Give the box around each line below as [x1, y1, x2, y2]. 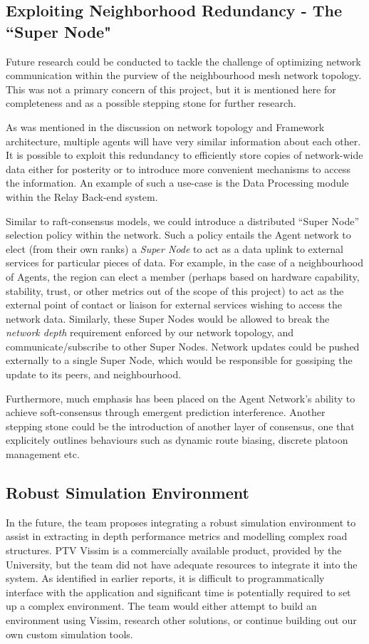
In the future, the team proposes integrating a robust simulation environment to [6, 514, 356, 529]
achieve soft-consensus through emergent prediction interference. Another [6, 405, 326, 420]
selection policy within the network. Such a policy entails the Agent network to [6, 227, 351, 242]
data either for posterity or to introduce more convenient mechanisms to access [6, 161, 350, 176]
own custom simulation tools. [6, 626, 133, 641]
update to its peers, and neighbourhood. [6, 367, 182, 382]
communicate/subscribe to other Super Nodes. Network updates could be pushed [6, 338, 360, 353]
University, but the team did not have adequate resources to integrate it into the [6, 556, 358, 571]
